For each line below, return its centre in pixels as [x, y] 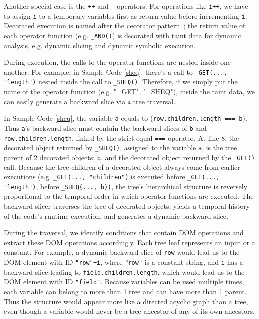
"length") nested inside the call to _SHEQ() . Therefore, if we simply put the [121, 81]
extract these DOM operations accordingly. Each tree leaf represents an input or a [129, 242]
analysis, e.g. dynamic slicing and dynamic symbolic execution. [100, 45]
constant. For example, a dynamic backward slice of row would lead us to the [122, 252]
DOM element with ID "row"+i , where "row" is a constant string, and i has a [124, 262]
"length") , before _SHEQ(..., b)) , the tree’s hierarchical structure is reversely [126, 186]
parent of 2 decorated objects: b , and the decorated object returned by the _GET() [129, 157]
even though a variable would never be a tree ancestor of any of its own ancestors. [129, 311]
